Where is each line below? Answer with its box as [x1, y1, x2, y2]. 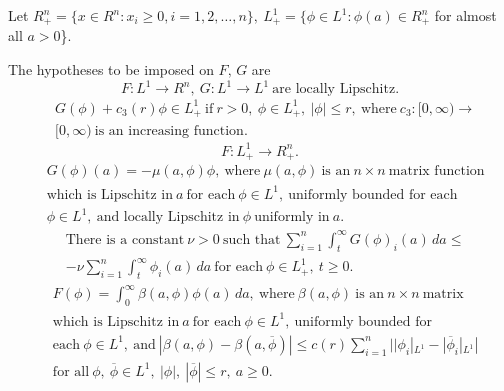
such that [222, 232, 281, 247]
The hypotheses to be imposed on [8, 59, 214, 80]
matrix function [388, 164, 485, 179]
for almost [434, 5, 497, 25]
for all [52, 364, 90, 379]
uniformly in [254, 210, 330, 225]
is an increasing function [94, 124, 244, 139]
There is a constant [65, 232, 185, 247]
